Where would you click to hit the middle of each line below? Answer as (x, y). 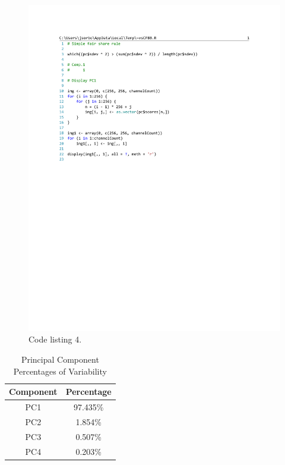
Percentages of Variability (60, 371)
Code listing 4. (55, 339)
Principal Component (60, 359)
